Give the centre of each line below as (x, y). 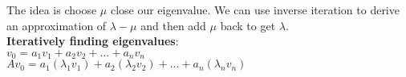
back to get (248, 25)
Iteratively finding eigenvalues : (93, 41)
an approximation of (57, 25)
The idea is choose (52, 10)
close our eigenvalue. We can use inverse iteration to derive (255, 10)
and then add (173, 25)
